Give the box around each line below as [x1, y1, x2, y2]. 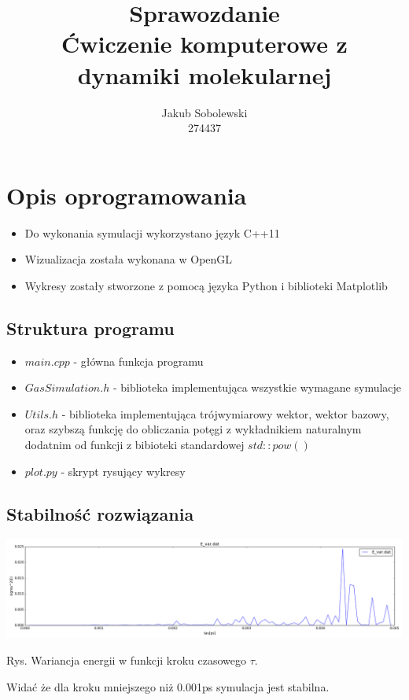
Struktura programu [6, 315, 175, 340]
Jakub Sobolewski [161, 104, 248, 120]
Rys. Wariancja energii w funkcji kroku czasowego [6, 651, 246, 668]
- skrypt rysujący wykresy [61, 462, 186, 479]
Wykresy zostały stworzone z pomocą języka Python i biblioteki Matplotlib [24, 277, 388, 293]
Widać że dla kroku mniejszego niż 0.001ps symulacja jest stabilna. [6, 678, 330, 694]
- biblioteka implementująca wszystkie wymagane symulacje [112, 379, 402, 396]
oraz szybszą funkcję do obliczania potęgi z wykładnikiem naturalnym [24, 421, 362, 437]
